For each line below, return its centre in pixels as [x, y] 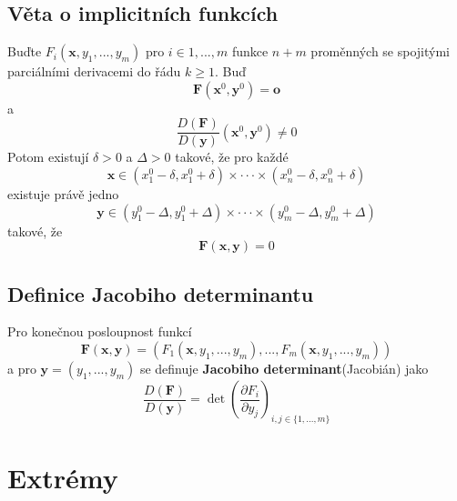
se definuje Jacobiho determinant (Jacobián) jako [284, 369]
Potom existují [48, 157]
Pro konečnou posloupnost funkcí [100, 331]
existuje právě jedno [63, 194]
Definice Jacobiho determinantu [161, 293]
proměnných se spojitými [380, 51]
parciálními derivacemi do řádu [94, 71]
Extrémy [63, 478]
